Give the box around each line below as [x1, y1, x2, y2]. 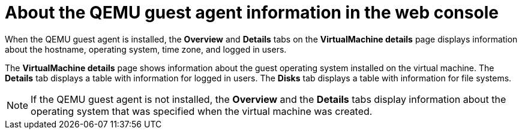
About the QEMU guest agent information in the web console [5, 2, 499, 23]
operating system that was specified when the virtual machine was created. [31, 105, 373, 117]
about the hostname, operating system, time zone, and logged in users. [5, 44, 287, 54]
